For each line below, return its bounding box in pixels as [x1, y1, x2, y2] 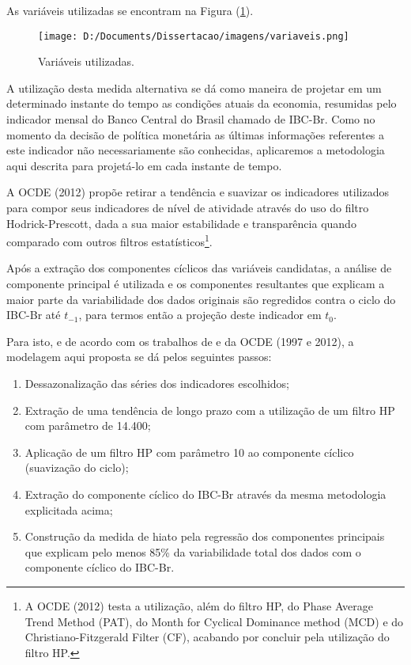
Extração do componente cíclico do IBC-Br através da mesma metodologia [25, 485, 386, 502]
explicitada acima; [25, 501, 113, 518]
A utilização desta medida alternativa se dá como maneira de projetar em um [6, 79, 382, 96]
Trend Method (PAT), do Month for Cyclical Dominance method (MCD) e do [25, 613, 404, 629]
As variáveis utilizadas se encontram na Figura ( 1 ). [6, 2, 254, 18]
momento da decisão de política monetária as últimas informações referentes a [6, 126, 385, 142]
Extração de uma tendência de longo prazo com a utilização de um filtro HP [25, 401, 395, 418]
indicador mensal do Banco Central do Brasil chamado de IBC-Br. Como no [6, 111, 375, 127]
